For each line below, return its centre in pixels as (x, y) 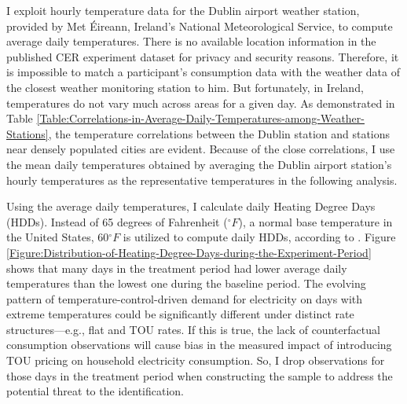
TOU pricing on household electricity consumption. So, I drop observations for (196, 360)
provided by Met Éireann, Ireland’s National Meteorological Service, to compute (200, 26)
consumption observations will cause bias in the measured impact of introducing (199, 345)
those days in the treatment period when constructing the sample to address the (200, 375)
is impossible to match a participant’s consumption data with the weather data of (203, 72)
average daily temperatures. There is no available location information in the (191, 41)
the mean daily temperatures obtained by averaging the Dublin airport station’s (199, 164)
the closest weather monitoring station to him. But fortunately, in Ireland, (185, 87)
